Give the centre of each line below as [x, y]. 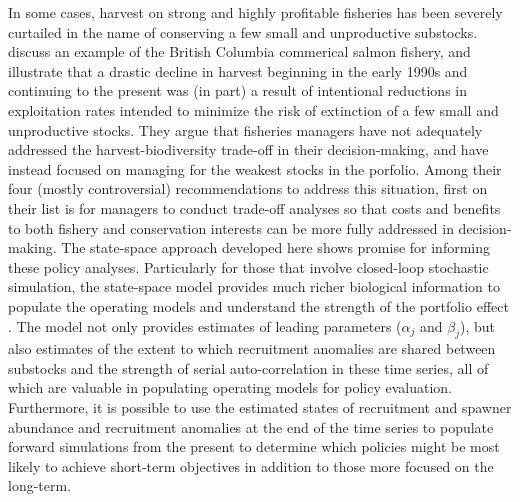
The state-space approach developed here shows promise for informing [276, 247]
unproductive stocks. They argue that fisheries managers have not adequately [245, 129]
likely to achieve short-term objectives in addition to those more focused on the [251, 465]
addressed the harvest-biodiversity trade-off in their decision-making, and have [248, 149]
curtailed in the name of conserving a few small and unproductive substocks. [243, 31]
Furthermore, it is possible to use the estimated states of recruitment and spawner [260, 407]
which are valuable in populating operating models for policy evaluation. [230, 387]
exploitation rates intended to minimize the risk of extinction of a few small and [253, 109]
